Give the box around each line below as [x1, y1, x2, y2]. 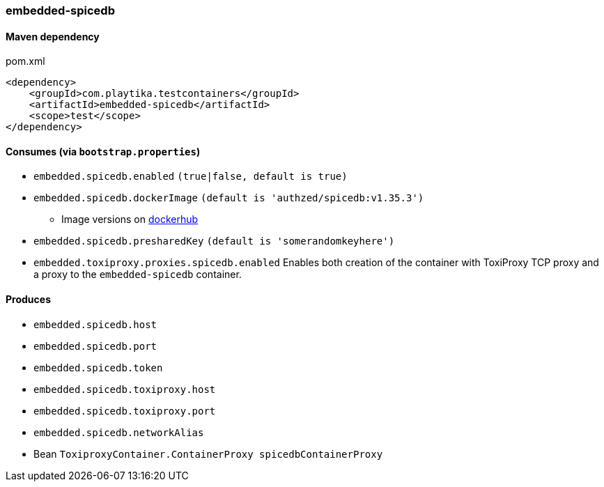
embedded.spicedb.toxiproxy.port [33, 405, 216, 417]
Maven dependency [6, 30, 100, 42]
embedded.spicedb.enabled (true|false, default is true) [33, 171, 348, 183]
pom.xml [6, 55, 45, 68]
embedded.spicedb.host [33, 318, 157, 330]
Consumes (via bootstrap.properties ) [6, 145, 201, 157]
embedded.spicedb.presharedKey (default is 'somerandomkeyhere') [33, 235, 395, 247]
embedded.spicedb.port [33, 340, 157, 352]
